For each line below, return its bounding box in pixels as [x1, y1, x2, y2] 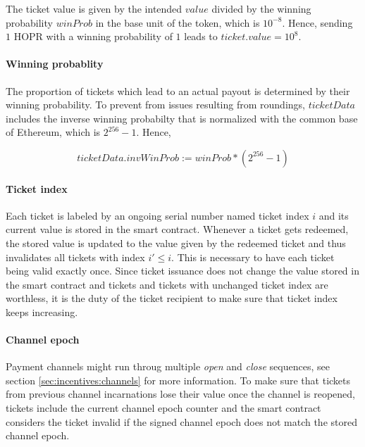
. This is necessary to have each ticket [171, 249, 335, 264]
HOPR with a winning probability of [13, 29, 173, 44]
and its [318, 208, 349, 222]
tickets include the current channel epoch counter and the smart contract [6, 401, 321, 415]
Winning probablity [6, 56, 104, 71]
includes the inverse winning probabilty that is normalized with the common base [6, 111, 358, 125]
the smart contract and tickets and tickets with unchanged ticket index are [6, 277, 328, 291]
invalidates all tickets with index [6, 249, 145, 264]
